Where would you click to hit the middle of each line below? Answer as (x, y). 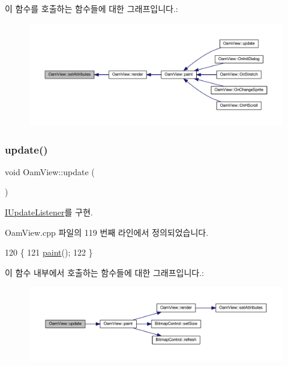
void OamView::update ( (50, 171)
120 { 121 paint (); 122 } (49, 252)
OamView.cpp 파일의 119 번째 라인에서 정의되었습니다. (107, 232)
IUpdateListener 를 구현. (49, 212)
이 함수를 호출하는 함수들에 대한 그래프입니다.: (91, 8)
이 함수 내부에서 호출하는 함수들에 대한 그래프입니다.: (104, 272)
